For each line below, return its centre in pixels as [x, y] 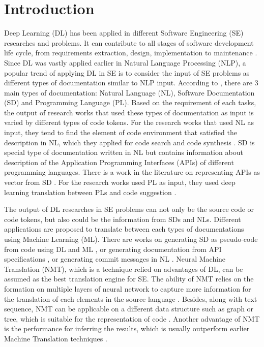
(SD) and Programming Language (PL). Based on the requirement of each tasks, [130, 102]
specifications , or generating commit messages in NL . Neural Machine [115, 259]
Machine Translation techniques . [56, 338]
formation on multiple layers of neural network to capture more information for [128, 288]
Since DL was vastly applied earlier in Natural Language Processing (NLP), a [125, 62]
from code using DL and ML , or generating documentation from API [113, 249]
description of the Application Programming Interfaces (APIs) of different [119, 162]
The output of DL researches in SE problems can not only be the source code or [129, 209]
